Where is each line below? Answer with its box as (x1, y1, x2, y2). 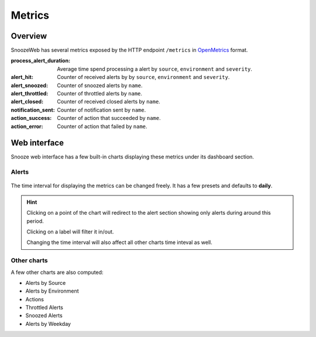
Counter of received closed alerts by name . (57, 98, 160, 105)
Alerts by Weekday (25, 320, 71, 327)
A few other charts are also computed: (11, 269, 104, 276)
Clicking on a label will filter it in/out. (26, 228, 114, 235)
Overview (11, 31, 47, 41)
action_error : (11, 123, 43, 130)
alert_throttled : (11, 90, 49, 97)
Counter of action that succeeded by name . (57, 115, 161, 122)
